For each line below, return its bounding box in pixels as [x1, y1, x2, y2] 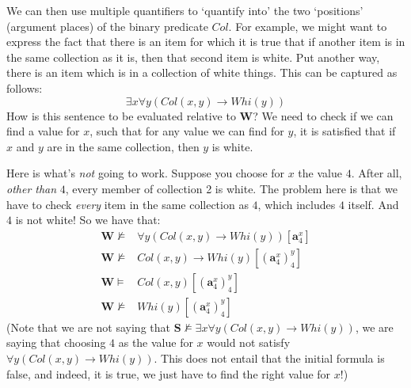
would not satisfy [207, 334, 291, 351]
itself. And [348, 196, 399, 212]
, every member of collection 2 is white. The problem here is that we [65, 180, 398, 196]
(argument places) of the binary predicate [6, 17, 208, 34]
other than [6, 180, 57, 196]
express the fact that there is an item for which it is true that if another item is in [6, 33, 405, 50]
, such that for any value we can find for [89, 123, 284, 139]
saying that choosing [6, 334, 106, 351]
